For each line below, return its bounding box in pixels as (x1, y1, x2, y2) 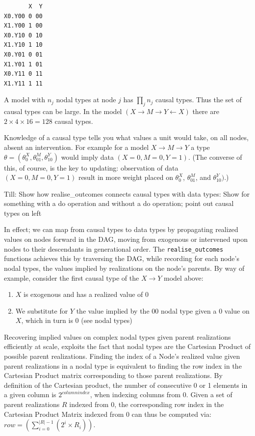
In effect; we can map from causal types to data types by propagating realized (4, 224, 238, 234)
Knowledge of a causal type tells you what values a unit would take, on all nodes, (4, 132, 249, 143)
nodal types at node (56, 94, 116, 105)
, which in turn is (21, 315, 73, 325)
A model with (4, 94, 45, 105)
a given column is (4, 389, 56, 400)
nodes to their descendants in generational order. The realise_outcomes (4, 243, 224, 254)
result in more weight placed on (78, 172, 173, 182)
